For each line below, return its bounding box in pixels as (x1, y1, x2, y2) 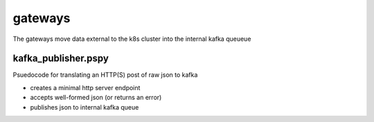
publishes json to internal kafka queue (30, 103, 139, 111)
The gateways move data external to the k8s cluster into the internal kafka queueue (12, 35, 251, 43)
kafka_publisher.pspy (12, 53, 109, 64)
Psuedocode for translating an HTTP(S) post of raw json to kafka (12, 71, 198, 79)
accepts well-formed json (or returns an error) (30, 94, 162, 102)
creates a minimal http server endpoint (30, 83, 141, 91)
